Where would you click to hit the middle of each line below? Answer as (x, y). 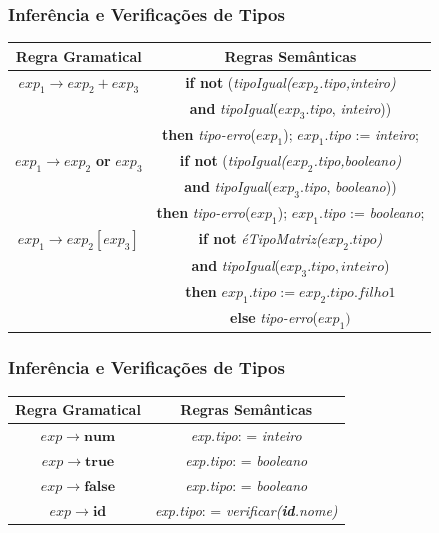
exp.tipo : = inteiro (246, 435)
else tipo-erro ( (274, 317)
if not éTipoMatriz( (260, 238)
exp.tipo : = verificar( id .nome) (246, 509)
